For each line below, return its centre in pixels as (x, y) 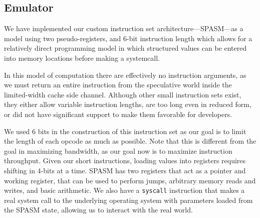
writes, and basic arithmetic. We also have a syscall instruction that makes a (124, 190)
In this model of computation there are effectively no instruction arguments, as (125, 75)
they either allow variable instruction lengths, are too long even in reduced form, (128, 104)
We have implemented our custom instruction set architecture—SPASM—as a (124, 28)
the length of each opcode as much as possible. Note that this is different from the (130, 141)
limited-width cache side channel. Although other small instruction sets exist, (123, 94)
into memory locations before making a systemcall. (82, 58)
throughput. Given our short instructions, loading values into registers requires (125, 160)
